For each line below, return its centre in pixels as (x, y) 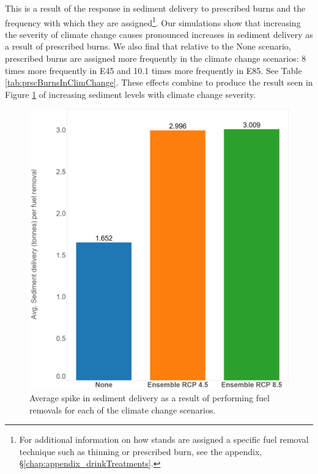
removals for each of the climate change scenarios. (123, 409)
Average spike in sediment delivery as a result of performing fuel (150, 397)
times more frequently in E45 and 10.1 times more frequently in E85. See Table (153, 70)
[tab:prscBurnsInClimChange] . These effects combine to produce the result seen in (159, 82)
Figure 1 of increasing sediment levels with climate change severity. (131, 94)
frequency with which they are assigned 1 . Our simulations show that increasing (153, 21)
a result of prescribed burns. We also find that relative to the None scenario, (148, 46)
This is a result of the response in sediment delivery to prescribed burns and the (155, 8)
